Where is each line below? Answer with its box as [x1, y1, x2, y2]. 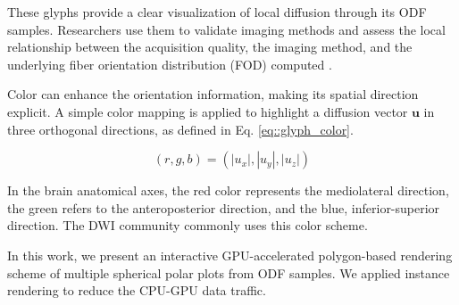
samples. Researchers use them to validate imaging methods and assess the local [7, 20, 446, 38]
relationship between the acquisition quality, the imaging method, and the [7, 37, 413, 56]
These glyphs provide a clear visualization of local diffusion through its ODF [7, 3, 427, 21]
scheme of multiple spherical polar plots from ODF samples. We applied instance [7, 263, 450, 282]
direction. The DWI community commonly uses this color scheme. [7, 216, 368, 235]
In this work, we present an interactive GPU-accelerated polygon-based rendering [7, 245, 453, 264]
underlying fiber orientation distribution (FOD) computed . [7, 54, 332, 73]
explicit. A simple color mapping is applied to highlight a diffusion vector [7, 102, 408, 120]
